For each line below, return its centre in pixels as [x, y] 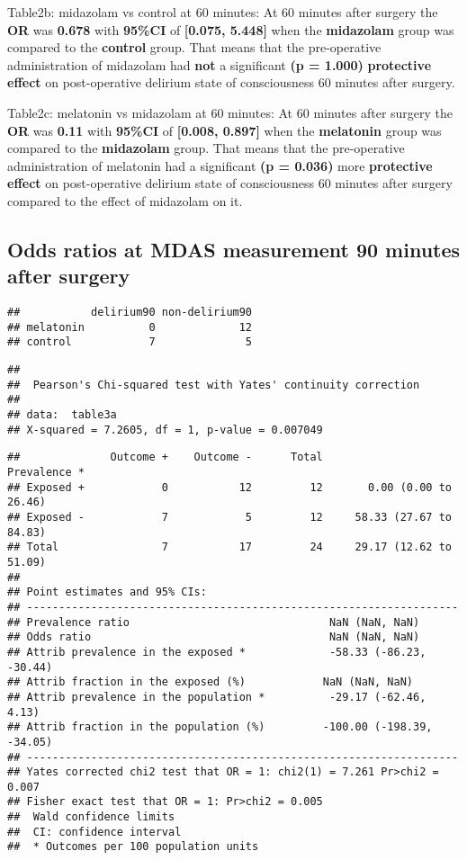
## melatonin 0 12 [130, 327]
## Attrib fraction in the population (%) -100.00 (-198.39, [220, 727]
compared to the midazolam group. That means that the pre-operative [206, 148]
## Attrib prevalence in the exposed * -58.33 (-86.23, [217, 652]
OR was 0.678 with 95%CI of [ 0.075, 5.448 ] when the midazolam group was [231, 29]
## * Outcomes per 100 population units [133, 847]
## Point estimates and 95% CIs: [107, 592]
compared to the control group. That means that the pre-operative [194, 47]
